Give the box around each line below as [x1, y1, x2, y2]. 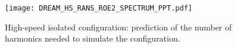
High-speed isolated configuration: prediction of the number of [5, 20, 232, 33]
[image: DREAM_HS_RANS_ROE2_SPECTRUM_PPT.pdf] [5, 4, 192, 12]
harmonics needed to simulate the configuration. [5, 32, 180, 44]
